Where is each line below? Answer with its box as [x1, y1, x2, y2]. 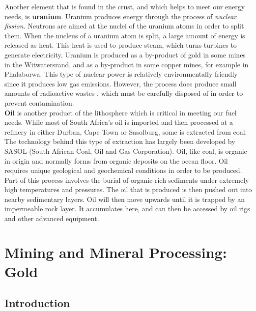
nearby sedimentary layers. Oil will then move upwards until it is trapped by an [4, 194, 245, 204]
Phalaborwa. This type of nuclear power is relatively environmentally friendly [4, 69, 238, 79]
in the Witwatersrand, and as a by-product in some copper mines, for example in [4, 59, 249, 69]
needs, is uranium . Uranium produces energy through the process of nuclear [4, 11, 237, 21]
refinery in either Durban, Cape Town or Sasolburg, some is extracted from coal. [4, 126, 247, 137]
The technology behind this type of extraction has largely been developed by [4, 136, 235, 146]
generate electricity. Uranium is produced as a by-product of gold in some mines [4, 49, 246, 59]
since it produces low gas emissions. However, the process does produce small [4, 78, 237, 88]
